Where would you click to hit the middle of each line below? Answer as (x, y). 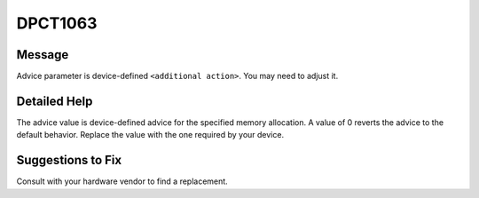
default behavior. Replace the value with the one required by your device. (150, 135)
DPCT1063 (57, 23)
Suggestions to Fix (69, 160)
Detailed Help (55, 101)
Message (43, 55)
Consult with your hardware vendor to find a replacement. (122, 181)
